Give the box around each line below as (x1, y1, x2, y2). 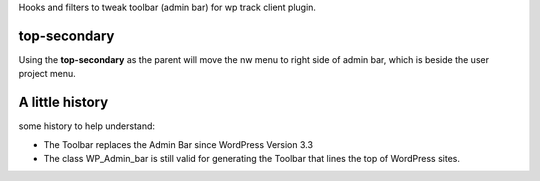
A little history (18, 94, 109, 111)
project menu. (18, 68, 77, 80)
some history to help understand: (18, 120, 155, 132)
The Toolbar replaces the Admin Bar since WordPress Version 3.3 (43, 138, 314, 150)
